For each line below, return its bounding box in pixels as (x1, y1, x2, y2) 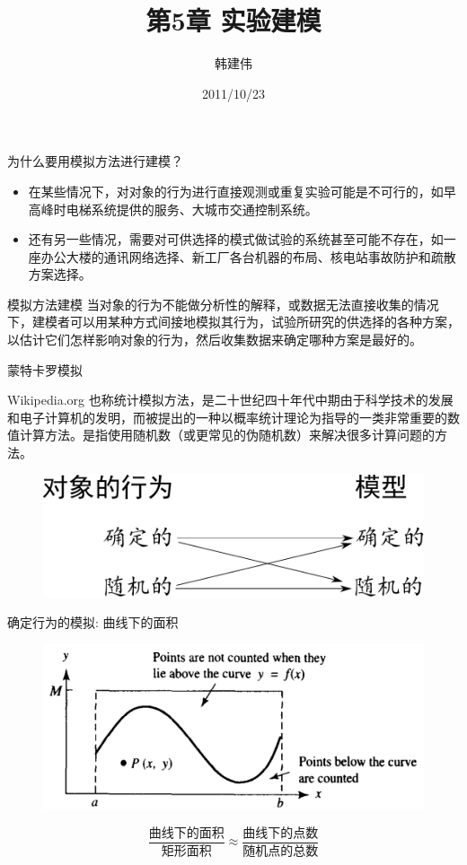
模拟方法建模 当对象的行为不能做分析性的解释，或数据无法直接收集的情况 (7, 294, 439, 313)
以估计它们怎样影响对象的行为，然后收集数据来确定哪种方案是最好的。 (7, 330, 422, 349)
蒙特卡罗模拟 (7, 360, 83, 379)
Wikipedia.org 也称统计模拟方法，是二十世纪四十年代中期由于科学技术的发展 (7, 390, 454, 409)
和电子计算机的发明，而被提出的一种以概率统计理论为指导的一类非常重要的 (7, 407, 447, 426)
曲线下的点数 (242, 827, 319, 841)
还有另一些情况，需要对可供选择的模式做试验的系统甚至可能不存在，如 (28, 230, 444, 249)
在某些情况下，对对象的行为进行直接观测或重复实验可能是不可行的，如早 (28, 181, 456, 200)
